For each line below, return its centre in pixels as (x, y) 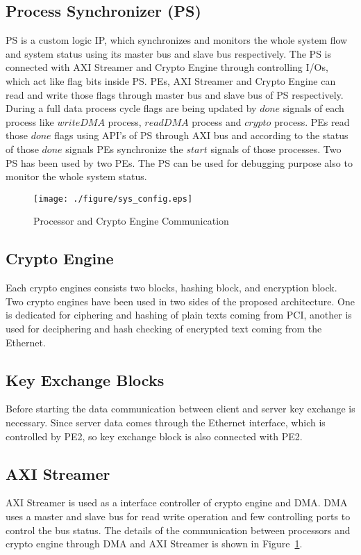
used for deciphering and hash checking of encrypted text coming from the (164, 328)
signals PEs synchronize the (124, 148)
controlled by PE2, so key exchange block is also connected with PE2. (154, 436)
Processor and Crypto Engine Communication (131, 221)
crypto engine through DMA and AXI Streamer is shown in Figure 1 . (154, 544)
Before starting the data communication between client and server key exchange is (180, 409)
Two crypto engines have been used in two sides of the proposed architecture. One (180, 301)
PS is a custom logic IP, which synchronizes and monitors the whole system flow (177, 40)
